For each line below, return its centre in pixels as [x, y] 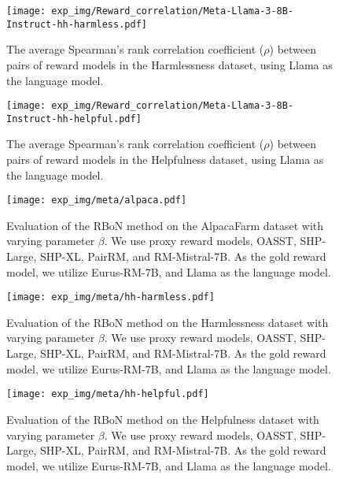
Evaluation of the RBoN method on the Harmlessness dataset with [168, 322]
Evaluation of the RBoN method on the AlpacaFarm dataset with [165, 225]
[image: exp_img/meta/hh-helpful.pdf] [108, 394]
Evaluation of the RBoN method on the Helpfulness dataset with [163, 419]
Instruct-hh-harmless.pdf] [77, 24]
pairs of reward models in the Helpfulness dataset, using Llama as [165, 159]
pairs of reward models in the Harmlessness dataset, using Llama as [169, 64]
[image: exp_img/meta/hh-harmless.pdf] [111, 297]
